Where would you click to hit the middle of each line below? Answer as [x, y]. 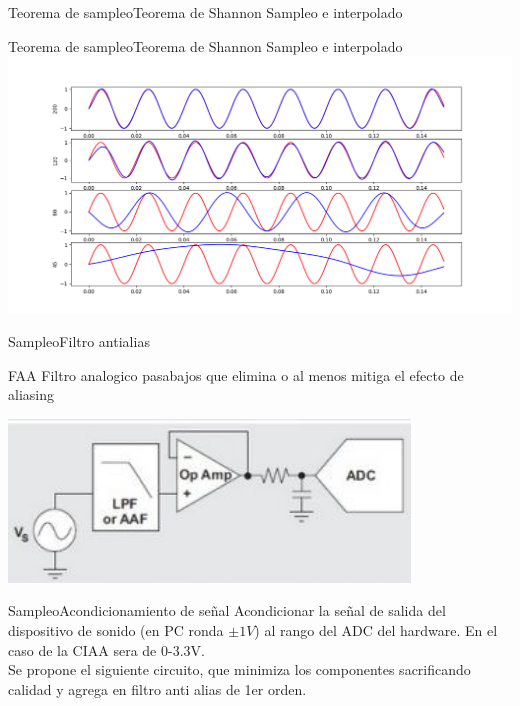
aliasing [31, 394]
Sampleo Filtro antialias [79, 341]
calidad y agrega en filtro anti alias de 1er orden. [157, 688]
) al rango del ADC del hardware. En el [376, 629]
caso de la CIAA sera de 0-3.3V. [106, 649]
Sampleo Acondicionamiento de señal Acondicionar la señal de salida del [227, 610]
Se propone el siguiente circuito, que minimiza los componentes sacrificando [239, 669]
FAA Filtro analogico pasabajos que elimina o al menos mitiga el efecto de [236, 374]
